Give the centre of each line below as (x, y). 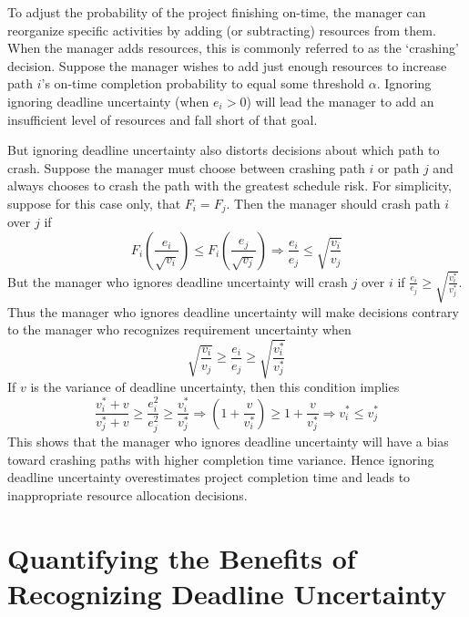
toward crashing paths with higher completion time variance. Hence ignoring (221, 459)
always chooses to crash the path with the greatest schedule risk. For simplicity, (229, 185)
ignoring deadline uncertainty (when (108, 101)
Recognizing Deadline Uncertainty (227, 593)
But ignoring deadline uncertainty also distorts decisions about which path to (224, 150)
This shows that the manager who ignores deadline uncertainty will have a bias (228, 442)
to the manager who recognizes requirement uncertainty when (179, 329)
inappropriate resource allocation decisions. (127, 494)
